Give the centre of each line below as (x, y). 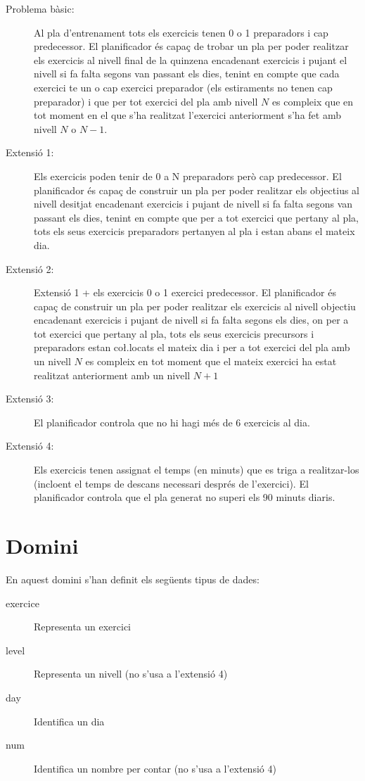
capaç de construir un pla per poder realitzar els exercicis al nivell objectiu (195, 306)
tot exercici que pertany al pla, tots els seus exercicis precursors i (174, 333)
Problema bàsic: (40, 8)
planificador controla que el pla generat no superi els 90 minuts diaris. (185, 497)
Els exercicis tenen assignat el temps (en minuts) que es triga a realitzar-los (197, 470)
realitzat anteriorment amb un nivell (112, 375)
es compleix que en (313, 101)
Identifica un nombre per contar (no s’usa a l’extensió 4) (155, 768)
